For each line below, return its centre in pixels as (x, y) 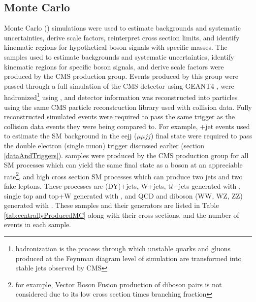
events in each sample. (38, 224)
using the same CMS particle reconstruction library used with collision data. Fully (128, 107)
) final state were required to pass (201, 136)
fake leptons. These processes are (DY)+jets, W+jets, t (88, 186)
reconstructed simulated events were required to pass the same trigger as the (119, 117)
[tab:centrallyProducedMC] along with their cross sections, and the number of (122, 215)
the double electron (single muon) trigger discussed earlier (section (104, 145)
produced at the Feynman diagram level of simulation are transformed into (128, 258)
